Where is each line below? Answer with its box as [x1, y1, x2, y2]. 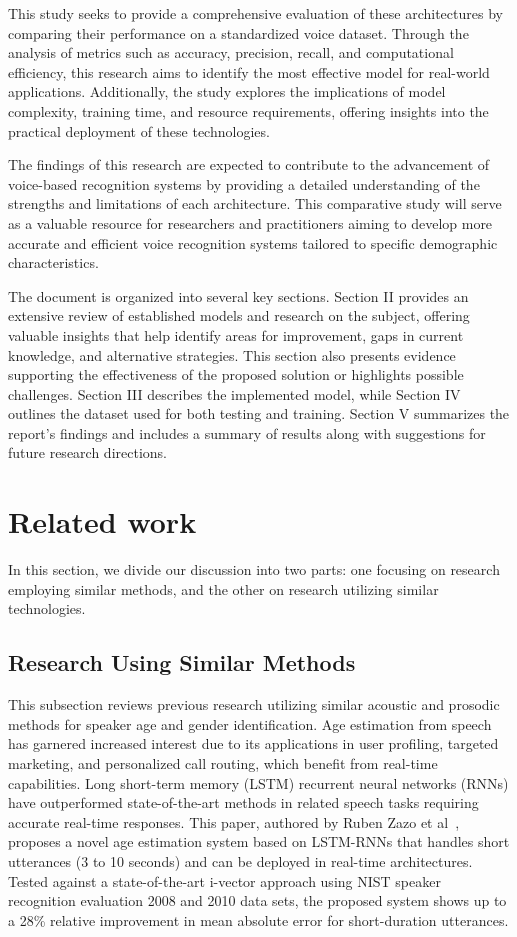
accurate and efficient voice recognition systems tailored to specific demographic [8, 232, 498, 253]
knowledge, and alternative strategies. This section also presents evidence [8, 344, 456, 365]
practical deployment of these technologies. [8, 120, 270, 141]
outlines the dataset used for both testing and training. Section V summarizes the [8, 403, 510, 424]
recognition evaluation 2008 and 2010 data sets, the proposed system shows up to [8, 890, 507, 911]
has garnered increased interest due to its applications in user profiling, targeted [8, 733, 499, 754]
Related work [8, 501, 197, 542]
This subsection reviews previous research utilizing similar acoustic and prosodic [8, 694, 500, 715]
